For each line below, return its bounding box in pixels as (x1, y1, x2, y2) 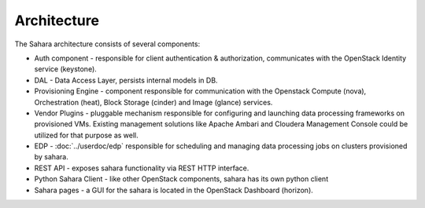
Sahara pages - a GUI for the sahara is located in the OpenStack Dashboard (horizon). (34, 185, 314, 195)
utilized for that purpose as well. (34, 130, 139, 140)
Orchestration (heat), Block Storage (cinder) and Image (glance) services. (34, 97, 273, 107)
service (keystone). (34, 64, 98, 74)
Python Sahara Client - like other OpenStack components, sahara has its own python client (34, 174, 329, 184)
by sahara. (34, 152, 68, 162)
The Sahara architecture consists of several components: (14, 39, 201, 49)
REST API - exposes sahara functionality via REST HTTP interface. (34, 163, 249, 173)
